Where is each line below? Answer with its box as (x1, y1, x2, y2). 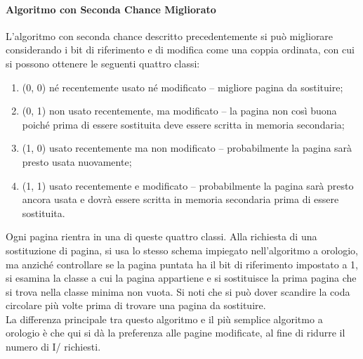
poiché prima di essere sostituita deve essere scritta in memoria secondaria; (22, 117, 345, 131)
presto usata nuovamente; (22, 154, 132, 169)
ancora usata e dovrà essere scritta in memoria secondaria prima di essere (22, 192, 339, 207)
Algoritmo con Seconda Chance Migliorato (6, 1, 216, 16)
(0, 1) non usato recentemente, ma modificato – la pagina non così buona (22, 103, 337, 118)
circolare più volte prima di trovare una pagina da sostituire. (6, 298, 266, 313)
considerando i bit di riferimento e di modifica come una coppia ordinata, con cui (6, 42, 355, 57)
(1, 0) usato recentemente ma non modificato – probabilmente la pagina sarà (22, 141, 352, 155)
